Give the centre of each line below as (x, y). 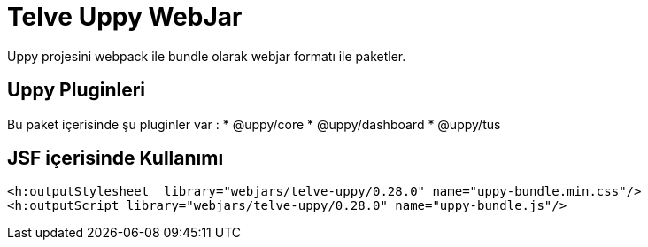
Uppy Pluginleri (77, 90)
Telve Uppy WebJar (125, 17)
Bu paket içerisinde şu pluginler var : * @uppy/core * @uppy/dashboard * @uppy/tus (254, 124)
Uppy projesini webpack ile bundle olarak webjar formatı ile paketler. (207, 56)
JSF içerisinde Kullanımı (116, 158)
